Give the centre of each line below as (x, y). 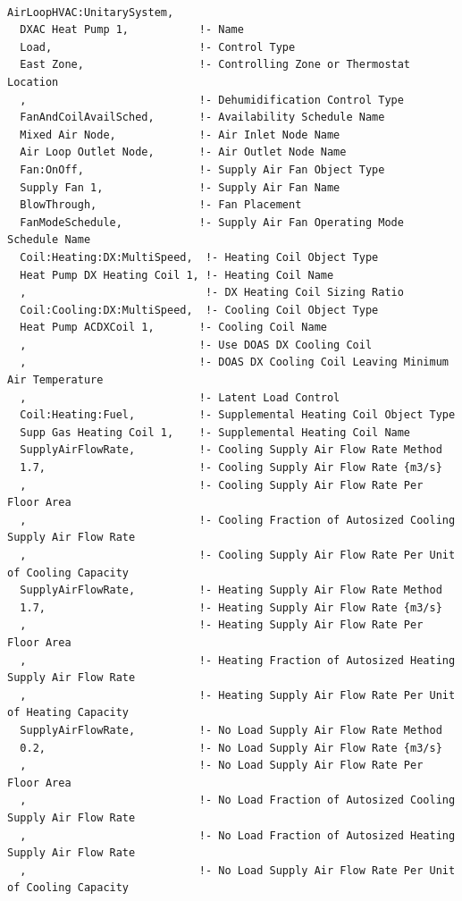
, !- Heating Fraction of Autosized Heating (238, 660)
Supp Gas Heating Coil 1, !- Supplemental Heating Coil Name (215, 432)
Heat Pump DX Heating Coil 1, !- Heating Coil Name (177, 275)
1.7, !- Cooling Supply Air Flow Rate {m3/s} (231, 468)
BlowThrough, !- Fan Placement (161, 205)
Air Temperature (55, 380)
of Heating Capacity (68, 713)
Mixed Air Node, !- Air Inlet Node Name (180, 135)
